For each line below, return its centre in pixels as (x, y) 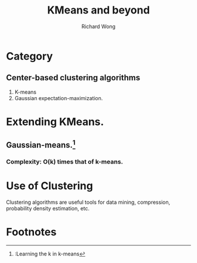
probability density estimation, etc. (48, 209)
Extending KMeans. (55, 122)
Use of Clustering (50, 186)
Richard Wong (98, 26)
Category (30, 56)
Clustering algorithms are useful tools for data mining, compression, (88, 202)
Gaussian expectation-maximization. (59, 98)
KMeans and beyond (98, 10)
